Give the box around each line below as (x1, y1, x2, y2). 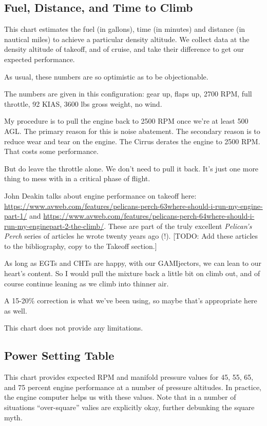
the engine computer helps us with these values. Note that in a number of (4, 392, 236, 402)
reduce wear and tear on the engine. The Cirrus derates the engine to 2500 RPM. (4, 135, 260, 146)
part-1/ (4, 210, 27, 221)
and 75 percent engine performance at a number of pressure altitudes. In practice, (4, 381, 262, 392)
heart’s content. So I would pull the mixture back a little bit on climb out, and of (4, 268, 260, 279)
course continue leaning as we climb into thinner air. (4, 278, 169, 288)
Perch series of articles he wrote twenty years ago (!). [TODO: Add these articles (4, 230, 258, 241)
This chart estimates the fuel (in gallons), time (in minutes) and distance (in (4, 24, 245, 34)
